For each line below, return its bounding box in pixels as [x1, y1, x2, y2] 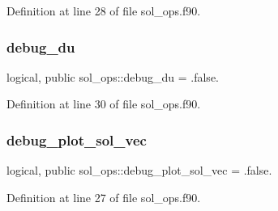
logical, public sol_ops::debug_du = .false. [6, 68, 219, 85]
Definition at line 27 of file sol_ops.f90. [6, 188, 201, 205]
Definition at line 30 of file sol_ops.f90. [6, 95, 201, 112]
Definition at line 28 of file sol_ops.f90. [6, 2, 201, 19]
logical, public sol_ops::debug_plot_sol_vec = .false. [6, 162, 272, 179]
